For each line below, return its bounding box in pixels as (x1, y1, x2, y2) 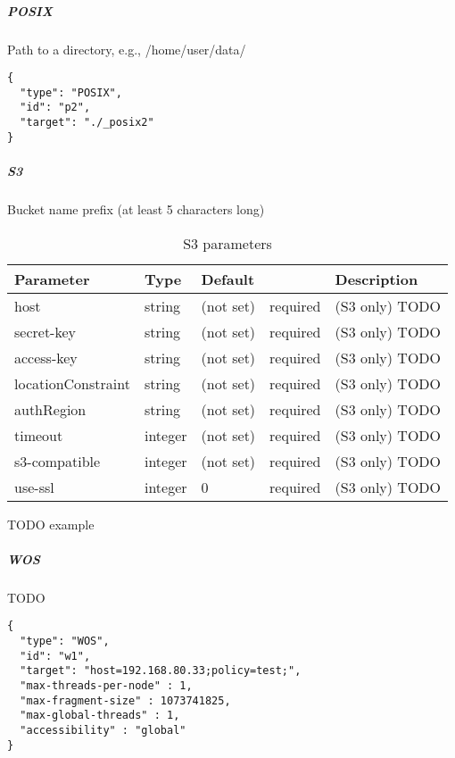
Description (335, 268, 418, 289)
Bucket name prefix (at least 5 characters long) (7, 200, 265, 218)
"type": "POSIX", (20, 86, 122, 99)
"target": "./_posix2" (20, 116, 154, 129)
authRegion (14, 398, 87, 420)
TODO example (7, 514, 95, 533)
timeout (14, 424, 63, 446)
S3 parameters (183, 232, 272, 254)
